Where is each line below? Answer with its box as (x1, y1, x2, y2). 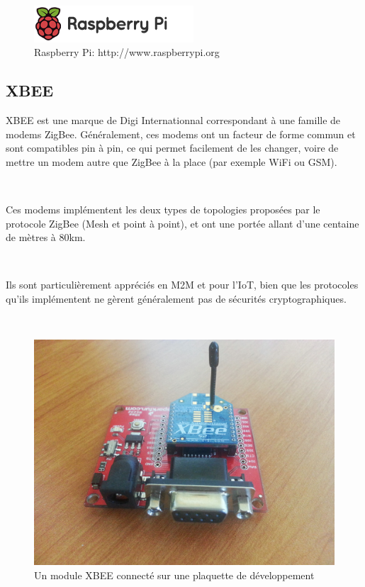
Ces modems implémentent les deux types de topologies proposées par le (6, 201, 320, 216)
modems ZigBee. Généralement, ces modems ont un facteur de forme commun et (6, 126, 356, 141)
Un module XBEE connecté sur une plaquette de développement (34, 567, 315, 582)
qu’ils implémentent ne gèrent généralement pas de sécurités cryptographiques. (6, 291, 347, 306)
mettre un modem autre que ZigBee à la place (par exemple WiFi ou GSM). (6, 154, 337, 169)
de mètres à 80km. (6, 230, 86, 245)
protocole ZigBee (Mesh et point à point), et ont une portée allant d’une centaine (6, 216, 359, 230)
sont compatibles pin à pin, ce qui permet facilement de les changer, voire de (6, 140, 339, 155)
